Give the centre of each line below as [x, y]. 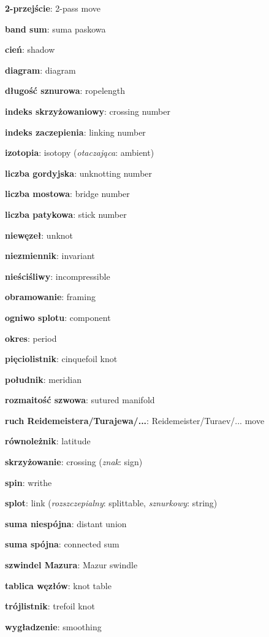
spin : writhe [28, 482]
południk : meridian [43, 379]
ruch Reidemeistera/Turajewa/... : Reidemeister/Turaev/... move [135, 420]
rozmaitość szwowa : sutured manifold [80, 400]
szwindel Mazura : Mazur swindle [71, 565]
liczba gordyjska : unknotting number [79, 173]
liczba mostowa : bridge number [67, 194]
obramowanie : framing [50, 297]
